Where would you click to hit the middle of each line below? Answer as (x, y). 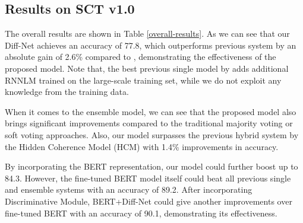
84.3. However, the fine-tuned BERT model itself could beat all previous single (148, 178)
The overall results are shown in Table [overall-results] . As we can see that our (147, 34)
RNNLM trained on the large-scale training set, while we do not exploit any (143, 80)
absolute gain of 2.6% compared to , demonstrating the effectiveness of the (141, 57)
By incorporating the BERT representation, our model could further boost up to (151, 166)
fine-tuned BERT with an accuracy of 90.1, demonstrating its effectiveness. (141, 213)
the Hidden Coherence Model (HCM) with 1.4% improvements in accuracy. (142, 146)
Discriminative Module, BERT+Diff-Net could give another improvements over (149, 201)
